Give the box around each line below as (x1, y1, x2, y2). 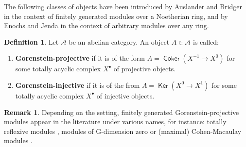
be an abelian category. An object (69, 36, 170, 47)
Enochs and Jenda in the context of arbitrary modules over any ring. (4, 20, 209, 31)
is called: (193, 36, 219, 47)
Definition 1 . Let (4, 36, 59, 47)
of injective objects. (96, 90, 155, 100)
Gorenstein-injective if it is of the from (15, 80, 140, 90)
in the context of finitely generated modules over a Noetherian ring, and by (4, 11, 228, 21)
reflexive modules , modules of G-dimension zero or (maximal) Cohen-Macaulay (4, 126, 242, 136)
